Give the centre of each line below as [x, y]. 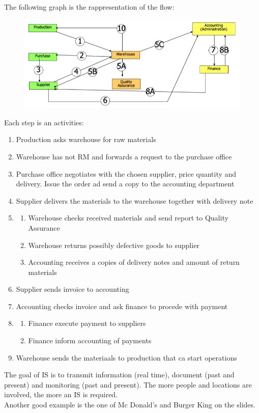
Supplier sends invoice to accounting [73, 289]
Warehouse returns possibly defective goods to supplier [114, 245]
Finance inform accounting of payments [90, 340]
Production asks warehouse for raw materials [86, 139]
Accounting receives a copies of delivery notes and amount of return [134, 262]
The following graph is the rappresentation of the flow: [89, 7]
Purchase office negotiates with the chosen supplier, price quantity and [126, 173]
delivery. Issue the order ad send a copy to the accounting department [125, 184]
